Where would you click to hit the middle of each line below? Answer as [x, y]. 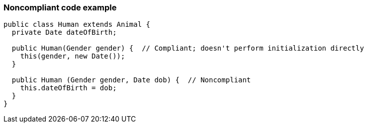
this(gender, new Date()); [73, 56]
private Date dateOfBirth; [64, 32]
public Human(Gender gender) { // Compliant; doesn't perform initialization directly [188, 48]
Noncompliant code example [60, 7]
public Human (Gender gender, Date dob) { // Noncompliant [131, 80]
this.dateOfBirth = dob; [68, 88]
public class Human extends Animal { [77, 25]
